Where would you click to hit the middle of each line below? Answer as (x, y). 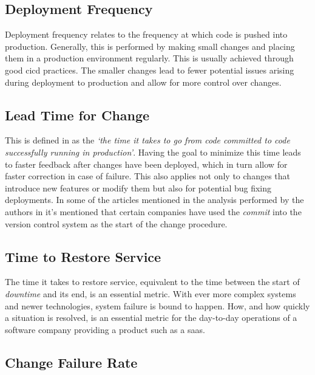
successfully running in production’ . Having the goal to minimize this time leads (153, 152)
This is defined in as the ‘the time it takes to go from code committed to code (147, 140)
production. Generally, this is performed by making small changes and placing (150, 46)
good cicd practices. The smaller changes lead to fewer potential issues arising (150, 70)
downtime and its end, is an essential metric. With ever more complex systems (151, 293)
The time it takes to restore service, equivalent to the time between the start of (152, 282)
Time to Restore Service (83, 256)
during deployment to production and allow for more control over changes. (143, 82)
